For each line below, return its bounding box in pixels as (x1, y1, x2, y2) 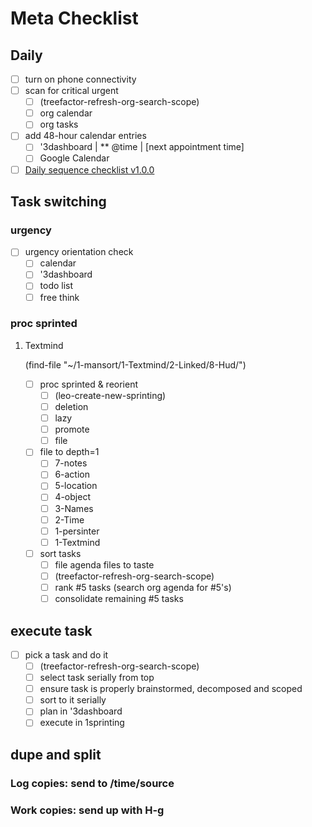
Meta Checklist (10, 7, 139, 30)
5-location (54, 480, 98, 492)
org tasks (39, 118, 79, 131)
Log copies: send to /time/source (10, 776, 175, 790)
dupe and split (10, 746, 102, 763)
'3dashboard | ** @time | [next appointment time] (39, 141, 245, 153)
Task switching (10, 193, 107, 210)
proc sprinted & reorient (39, 378, 139, 390)
